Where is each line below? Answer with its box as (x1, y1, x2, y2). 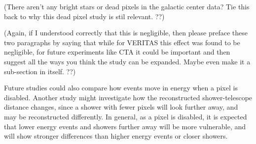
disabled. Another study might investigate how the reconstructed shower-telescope (4, 92, 253, 102)
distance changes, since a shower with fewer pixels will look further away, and (4, 102, 238, 112)
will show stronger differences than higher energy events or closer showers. (4, 131, 228, 141)
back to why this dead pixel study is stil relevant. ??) (4, 11, 165, 21)
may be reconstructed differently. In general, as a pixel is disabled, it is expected (4, 111, 247, 121)
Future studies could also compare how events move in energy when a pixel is (4, 83, 238, 93)
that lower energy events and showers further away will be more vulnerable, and (4, 121, 246, 131)
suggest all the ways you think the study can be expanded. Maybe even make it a (4, 56, 251, 66)
